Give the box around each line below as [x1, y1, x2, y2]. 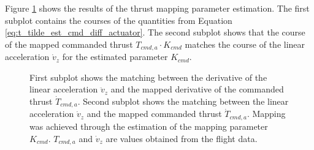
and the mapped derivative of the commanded [110, 83, 284, 96]
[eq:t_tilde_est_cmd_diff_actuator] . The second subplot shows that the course [5, 26, 305, 39]
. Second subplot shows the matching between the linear [77, 95, 289, 108]
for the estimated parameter [62, 50, 168, 63]
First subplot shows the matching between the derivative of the [29, 70, 267, 83]
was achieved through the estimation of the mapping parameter [29, 119, 268, 132]
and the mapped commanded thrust [86, 107, 222, 120]
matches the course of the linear [185, 37, 305, 50]
